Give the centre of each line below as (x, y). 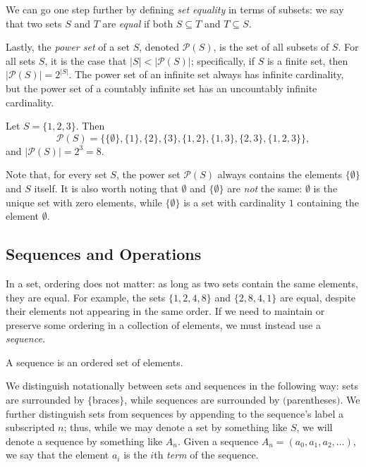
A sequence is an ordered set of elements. (94, 362)
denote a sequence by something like (84, 441)
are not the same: (265, 188)
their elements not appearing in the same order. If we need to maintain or (165, 311)
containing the (328, 202)
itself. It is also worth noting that (106, 188)
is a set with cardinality (235, 202)
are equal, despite (318, 297)
